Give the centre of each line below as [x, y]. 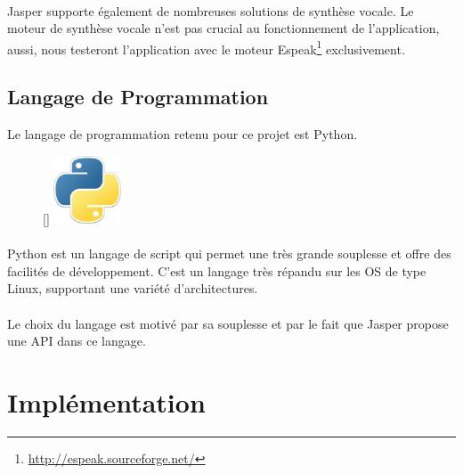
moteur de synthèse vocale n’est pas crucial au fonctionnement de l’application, [223, 28]
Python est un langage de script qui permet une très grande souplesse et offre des [229, 253]
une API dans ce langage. [77, 341]
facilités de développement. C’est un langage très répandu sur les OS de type [217, 270]
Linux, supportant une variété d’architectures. [133, 288]
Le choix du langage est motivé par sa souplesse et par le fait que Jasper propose [228, 323]
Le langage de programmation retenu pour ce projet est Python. [183, 134]
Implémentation [106, 401]
